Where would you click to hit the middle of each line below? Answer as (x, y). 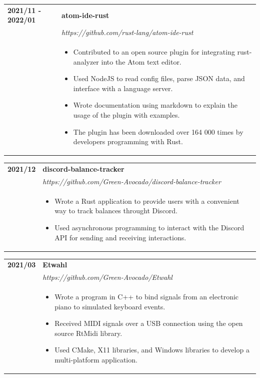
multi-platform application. (96, 359)
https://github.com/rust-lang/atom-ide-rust (127, 32)
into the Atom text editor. (141, 61)
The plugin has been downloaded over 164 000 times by (158, 131)
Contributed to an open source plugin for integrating (154, 52)
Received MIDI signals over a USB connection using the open (149, 323)
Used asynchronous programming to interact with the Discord (149, 227)
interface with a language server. (123, 88)
